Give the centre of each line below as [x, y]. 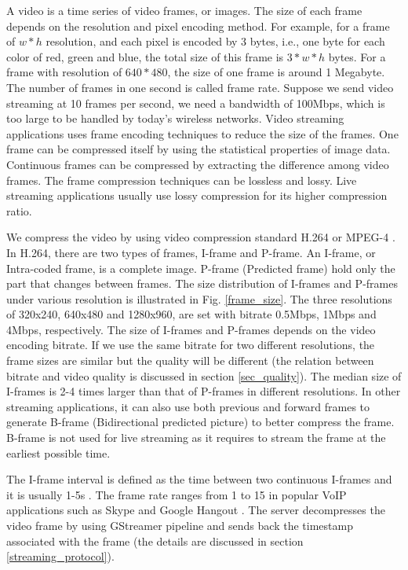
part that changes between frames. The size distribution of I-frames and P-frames [202, 283]
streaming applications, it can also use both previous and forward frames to [188, 406]
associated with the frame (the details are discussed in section [155, 541]
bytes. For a [357, 56]
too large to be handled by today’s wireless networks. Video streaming [175, 118]
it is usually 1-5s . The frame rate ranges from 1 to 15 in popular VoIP [177, 494]
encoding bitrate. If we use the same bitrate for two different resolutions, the [191, 345]
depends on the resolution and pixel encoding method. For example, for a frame [198, 26]
